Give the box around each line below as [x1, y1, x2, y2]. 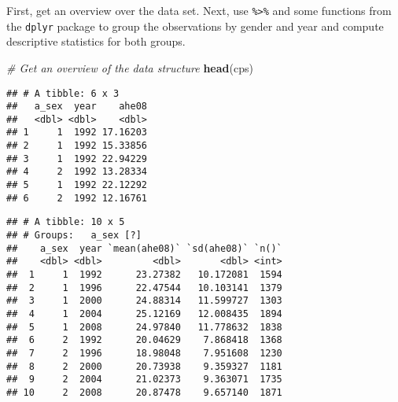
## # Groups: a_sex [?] [6, 230, 142, 242]
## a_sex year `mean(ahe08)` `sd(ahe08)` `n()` [6, 242, 282, 254]
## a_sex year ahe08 [6, 101, 147, 112]
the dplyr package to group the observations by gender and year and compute [6, 17, 384, 34]
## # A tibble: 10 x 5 [6, 216, 125, 228]
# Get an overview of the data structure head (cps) [6, 59, 253, 76]
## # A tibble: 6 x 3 [6, 87, 120, 99]
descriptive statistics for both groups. [6, 33, 186, 50]
